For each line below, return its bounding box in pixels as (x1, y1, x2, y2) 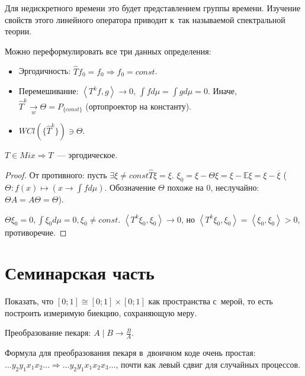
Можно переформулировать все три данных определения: (5, 44, 211, 57)
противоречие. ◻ (5, 226, 67, 238)
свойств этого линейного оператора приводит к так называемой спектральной (5, 13, 285, 25)
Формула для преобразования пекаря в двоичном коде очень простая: (5, 346, 256, 359)
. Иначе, (207, 85, 237, 97)
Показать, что (5, 295, 54, 307)
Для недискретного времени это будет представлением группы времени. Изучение (5, 2, 301, 14)
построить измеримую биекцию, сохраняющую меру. (5, 306, 197, 319)
